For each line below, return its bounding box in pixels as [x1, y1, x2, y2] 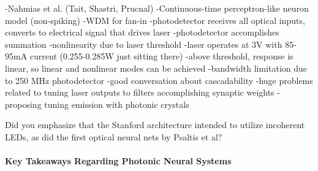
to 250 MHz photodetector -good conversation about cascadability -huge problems [5, 74, 313, 86]
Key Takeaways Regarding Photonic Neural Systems [5, 154, 232, 167]
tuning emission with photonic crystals [44, 97, 189, 110]
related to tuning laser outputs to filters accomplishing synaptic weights [5, 86, 274, 99]
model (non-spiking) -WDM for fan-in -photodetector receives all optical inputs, [5, 13, 305, 26]
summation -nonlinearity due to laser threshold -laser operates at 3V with [5, 37, 282, 50]
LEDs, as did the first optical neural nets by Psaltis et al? [5, 130, 222, 143]
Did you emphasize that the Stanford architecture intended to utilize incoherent [5, 118, 305, 131]
